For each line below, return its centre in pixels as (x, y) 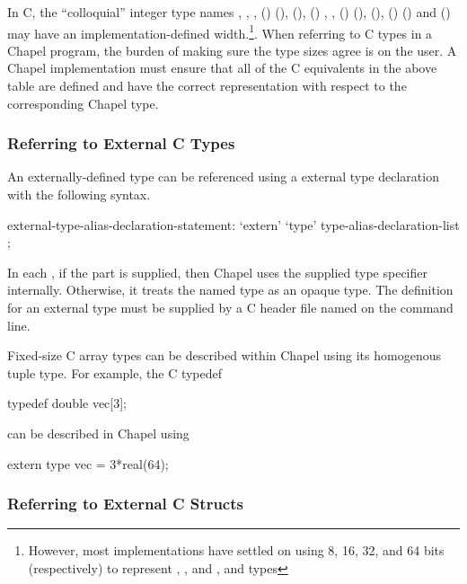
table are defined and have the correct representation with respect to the (207, 86)
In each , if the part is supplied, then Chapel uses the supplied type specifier (217, 272)
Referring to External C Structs (125, 504)
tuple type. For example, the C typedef (115, 372)
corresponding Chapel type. (83, 103)
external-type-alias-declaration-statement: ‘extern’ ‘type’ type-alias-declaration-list (233, 224)
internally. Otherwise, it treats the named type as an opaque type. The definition (230, 290)
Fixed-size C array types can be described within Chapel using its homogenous (224, 355)
